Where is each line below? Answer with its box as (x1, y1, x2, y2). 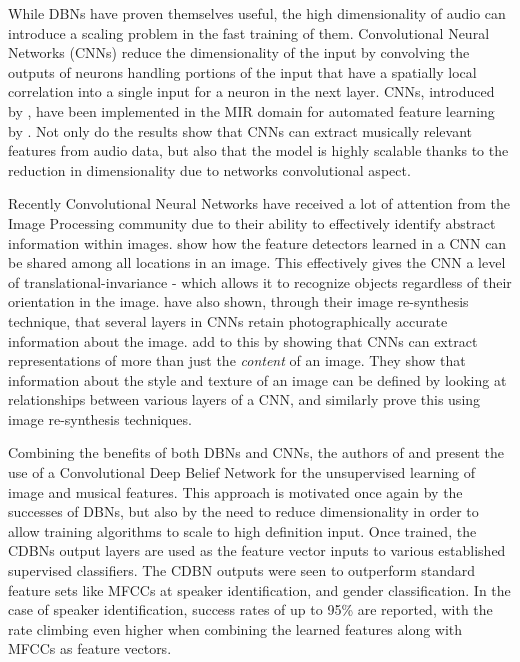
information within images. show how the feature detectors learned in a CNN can (8, 232, 507, 253)
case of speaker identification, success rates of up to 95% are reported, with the (8, 599, 493, 620)
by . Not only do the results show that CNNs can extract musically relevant (8, 120, 473, 141)
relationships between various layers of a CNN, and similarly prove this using (8, 389, 481, 410)
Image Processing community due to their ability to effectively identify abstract (8, 212, 496, 233)
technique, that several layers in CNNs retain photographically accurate (8, 310, 448, 331)
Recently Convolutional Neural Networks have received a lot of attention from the (8, 193, 511, 214)
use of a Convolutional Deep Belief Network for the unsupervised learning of (8, 462, 476, 483)
